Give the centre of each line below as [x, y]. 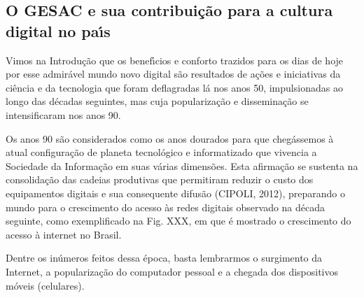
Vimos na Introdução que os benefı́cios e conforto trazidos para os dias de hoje [175, 60]
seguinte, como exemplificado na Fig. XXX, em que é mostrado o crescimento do [178, 221]
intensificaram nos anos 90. [63, 114]
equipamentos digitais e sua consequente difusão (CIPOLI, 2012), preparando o [176, 193]
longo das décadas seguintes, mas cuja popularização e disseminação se [157, 101]
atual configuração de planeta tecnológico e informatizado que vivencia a [161, 152]
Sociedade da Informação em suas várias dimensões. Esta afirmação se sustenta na [182, 165]
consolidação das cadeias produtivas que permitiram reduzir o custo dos [160, 179]
